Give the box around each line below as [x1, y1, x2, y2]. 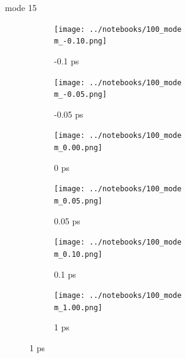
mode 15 [5, 1, 37, 13]
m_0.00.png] [54, 143, 103, 153]
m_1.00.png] [54, 303, 103, 312]
